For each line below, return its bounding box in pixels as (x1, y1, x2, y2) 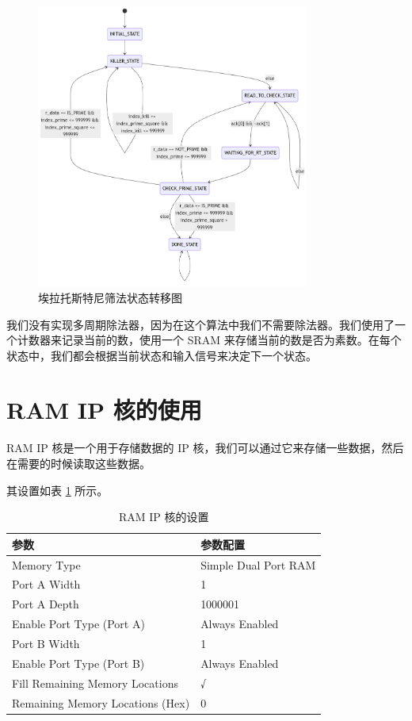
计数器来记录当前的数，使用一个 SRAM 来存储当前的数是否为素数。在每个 (17, 332, 402, 348)
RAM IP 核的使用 (6, 393, 202, 426)
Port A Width (12, 576, 81, 593)
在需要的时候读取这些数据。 (6, 455, 151, 472)
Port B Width (12, 635, 80, 652)
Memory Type (12, 556, 81, 573)
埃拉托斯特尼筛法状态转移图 (38, 289, 182, 305)
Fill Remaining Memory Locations (12, 674, 178, 691)
